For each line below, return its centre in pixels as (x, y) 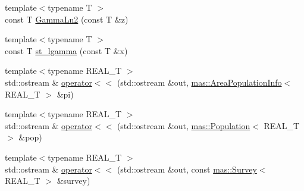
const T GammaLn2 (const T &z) (67, 19)
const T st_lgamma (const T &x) (66, 50)
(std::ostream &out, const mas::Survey (187, 169)
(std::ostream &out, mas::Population (184, 125)
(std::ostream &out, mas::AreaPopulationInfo (199, 82)
